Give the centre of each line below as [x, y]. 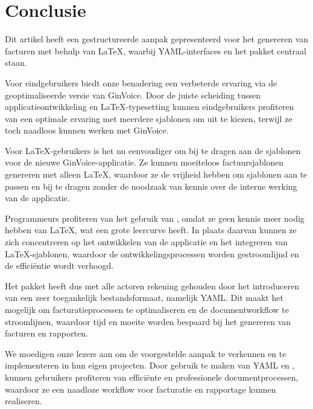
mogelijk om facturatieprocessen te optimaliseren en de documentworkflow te [147, 309]
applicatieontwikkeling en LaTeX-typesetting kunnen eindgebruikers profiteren [150, 107]
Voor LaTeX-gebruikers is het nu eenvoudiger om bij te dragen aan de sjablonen [153, 150]
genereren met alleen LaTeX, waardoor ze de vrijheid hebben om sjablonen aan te [156, 174]
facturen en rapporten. [46, 333]
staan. [16, 63]
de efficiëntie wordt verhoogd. [59, 266]
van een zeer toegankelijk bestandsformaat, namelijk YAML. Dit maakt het [144, 298]
